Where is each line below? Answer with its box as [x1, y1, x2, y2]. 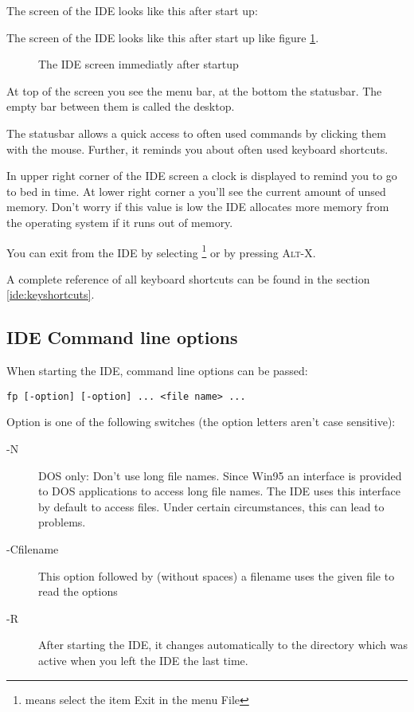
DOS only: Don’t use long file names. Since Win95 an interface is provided [38, 467, 402, 483]
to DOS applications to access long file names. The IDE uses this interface [38, 483, 400, 499]
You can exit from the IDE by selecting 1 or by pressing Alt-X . [6, 241, 316, 260]
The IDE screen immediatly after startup [38, 56, 239, 72]
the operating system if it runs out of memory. [6, 213, 233, 230]
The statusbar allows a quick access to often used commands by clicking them [6, 124, 386, 141]
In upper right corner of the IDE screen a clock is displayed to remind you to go [6, 167, 397, 184]
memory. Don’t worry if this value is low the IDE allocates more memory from [6, 198, 389, 215]
